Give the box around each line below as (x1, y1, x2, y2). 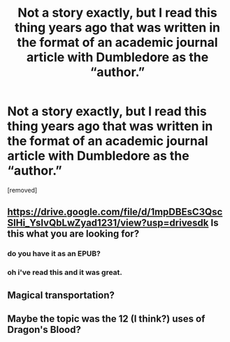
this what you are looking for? (7, 228, 140, 240)
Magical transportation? (7, 289, 115, 301)
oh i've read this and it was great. (7, 267, 122, 277)
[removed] (7, 186, 38, 194)
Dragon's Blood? (7, 323, 82, 336)
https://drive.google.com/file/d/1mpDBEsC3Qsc (7, 206, 223, 218)
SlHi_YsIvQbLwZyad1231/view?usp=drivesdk (7, 217, 209, 229)
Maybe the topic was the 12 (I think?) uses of (7, 313, 206, 325)
